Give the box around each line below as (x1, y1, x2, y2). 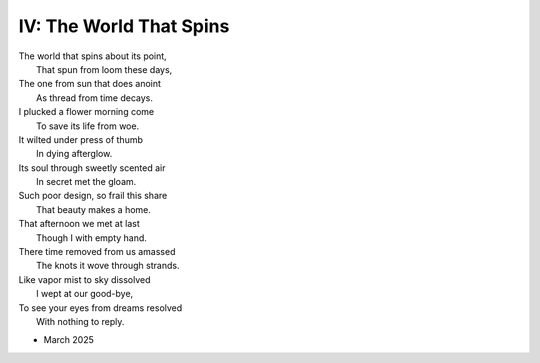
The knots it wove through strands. (36, 260, 180, 272)
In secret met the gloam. (36, 176, 137, 188)
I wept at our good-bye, (36, 288, 134, 300)
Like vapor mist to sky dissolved (18, 273, 151, 285)
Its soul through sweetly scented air (18, 161, 166, 174)
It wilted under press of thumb (18, 133, 144, 145)
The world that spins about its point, (18, 50, 167, 62)
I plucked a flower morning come (18, 106, 155, 118)
